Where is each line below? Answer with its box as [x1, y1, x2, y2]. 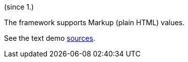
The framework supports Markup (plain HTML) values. [4, 18, 185, 27]
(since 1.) [4, 3, 34, 11]
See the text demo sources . [4, 34, 95, 42]
